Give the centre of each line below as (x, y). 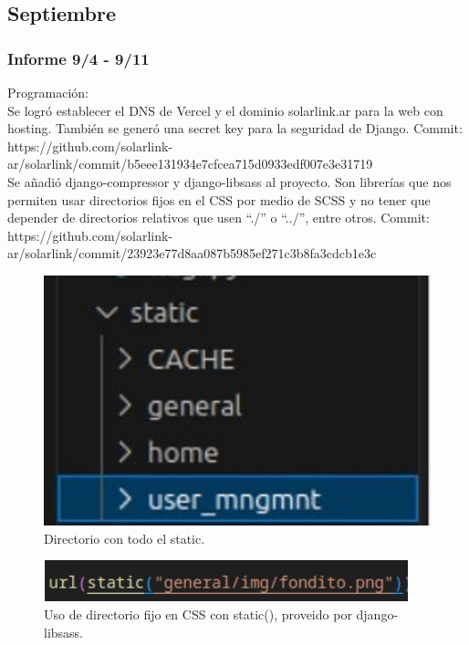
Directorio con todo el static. (125, 538)
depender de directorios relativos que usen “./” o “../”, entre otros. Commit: (219, 218)
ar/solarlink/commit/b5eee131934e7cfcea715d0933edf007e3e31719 (190, 164)
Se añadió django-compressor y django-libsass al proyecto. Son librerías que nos (229, 181)
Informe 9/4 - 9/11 (78, 58)
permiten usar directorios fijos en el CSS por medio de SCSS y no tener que (219, 199)
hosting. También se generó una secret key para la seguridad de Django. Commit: (235, 128)
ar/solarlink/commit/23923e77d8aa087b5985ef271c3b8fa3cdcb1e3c (192, 253)
